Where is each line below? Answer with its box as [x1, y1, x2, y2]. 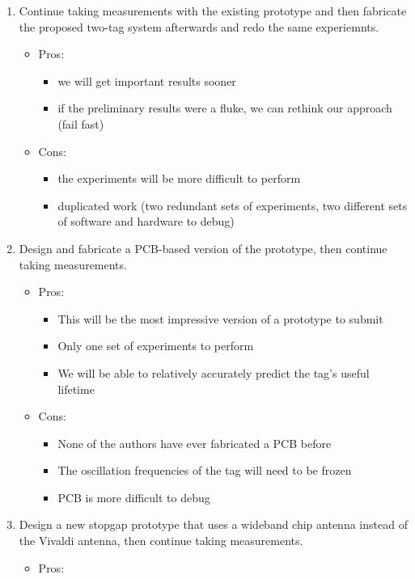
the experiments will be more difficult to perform [57, 170, 301, 187]
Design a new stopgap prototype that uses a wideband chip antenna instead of [19, 516, 408, 533]
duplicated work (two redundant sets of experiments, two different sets [57, 197, 408, 213]
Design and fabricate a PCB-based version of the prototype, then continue [19, 239, 387, 256]
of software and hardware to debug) [57, 213, 235, 230]
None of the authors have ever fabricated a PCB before [57, 434, 332, 451]
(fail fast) [57, 115, 104, 132]
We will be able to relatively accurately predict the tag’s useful [57, 364, 370, 381]
